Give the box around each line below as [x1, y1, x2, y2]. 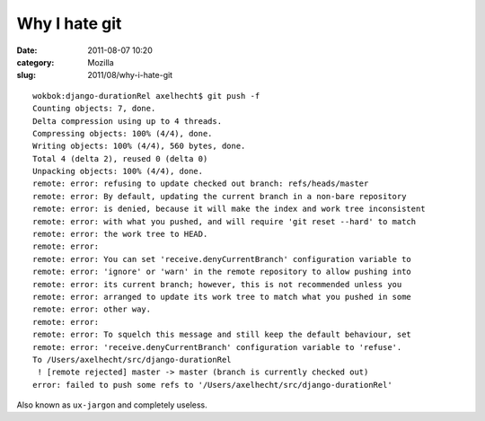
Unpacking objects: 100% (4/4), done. [32, 166, 204, 177]
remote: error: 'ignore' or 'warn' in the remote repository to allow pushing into [32, 267, 412, 277]
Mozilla [87, 57, 114, 67]
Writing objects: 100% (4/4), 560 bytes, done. [32, 141, 246, 152]
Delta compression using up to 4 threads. [32, 116, 223, 126]
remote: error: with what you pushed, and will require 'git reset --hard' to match [32, 216, 417, 226]
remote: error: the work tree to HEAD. [32, 229, 208, 240]
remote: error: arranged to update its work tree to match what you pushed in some [32, 292, 412, 302]
